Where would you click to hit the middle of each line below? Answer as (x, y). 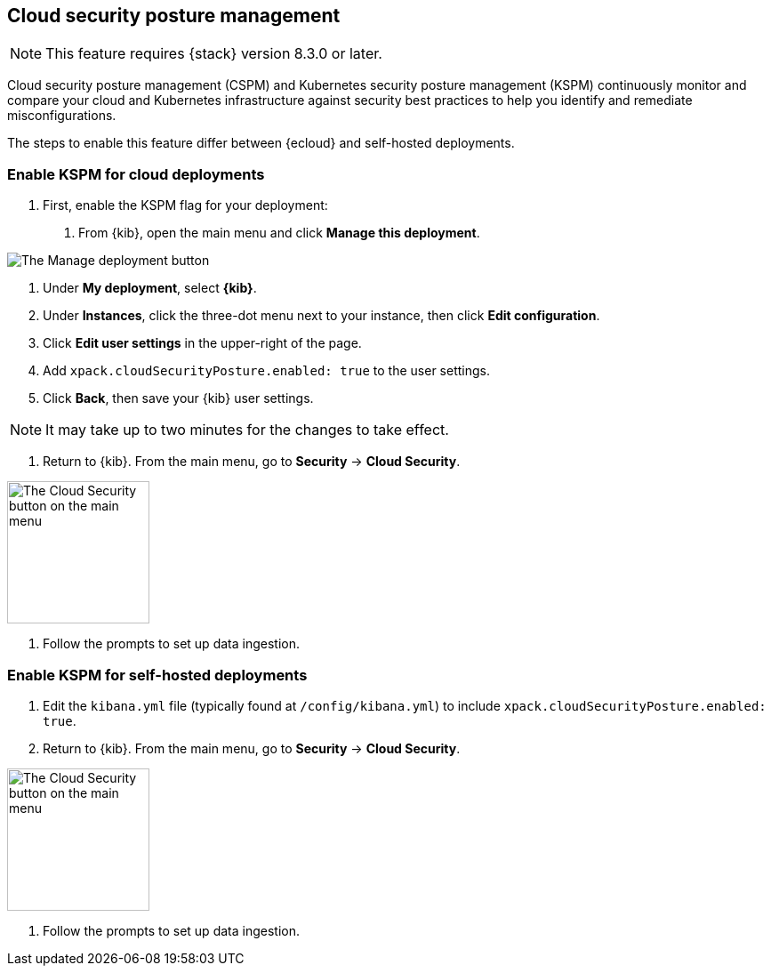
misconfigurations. (62, 116)
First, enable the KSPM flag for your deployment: (185, 205)
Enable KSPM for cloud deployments (136, 174)
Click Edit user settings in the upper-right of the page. (202, 343)
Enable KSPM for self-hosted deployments (157, 675)
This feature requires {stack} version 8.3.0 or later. (214, 54)
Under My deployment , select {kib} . (150, 288)
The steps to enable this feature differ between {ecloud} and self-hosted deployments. (261, 143)
